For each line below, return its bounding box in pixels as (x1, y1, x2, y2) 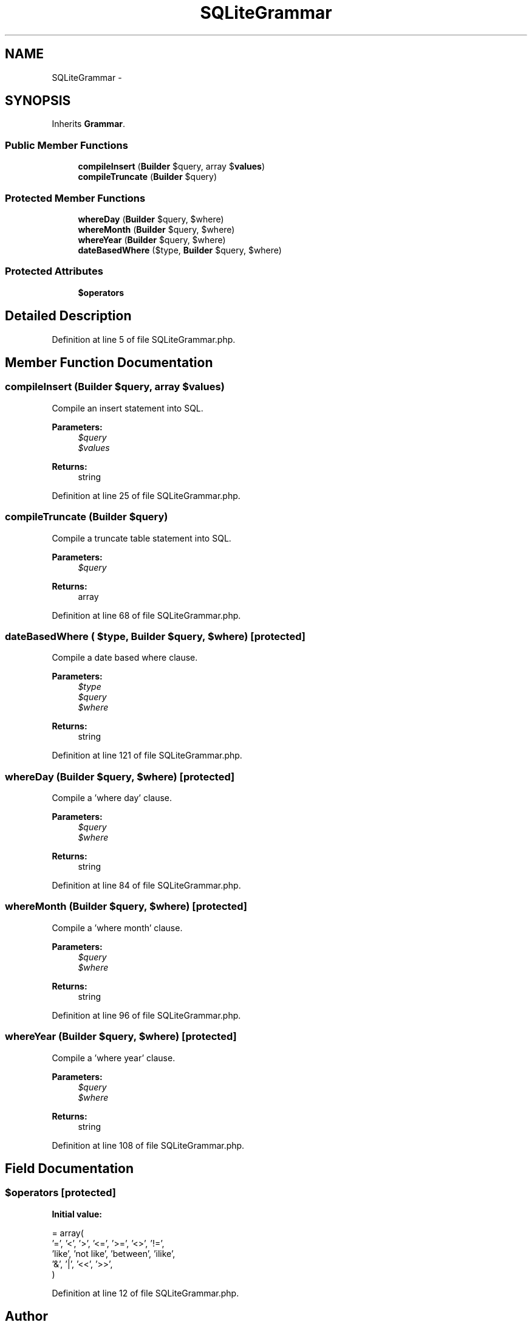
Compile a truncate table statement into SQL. (52, 532, 231, 543)
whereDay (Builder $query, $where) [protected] (5, 770, 235, 783)
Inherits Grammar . (52, 119, 126, 129)
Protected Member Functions (5, 191, 146, 204)
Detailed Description (5, 308, 132, 324)
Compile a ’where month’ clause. (52, 922, 183, 933)
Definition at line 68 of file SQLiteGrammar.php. (52, 610, 241, 621)
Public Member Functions (5, 139, 128, 151)
